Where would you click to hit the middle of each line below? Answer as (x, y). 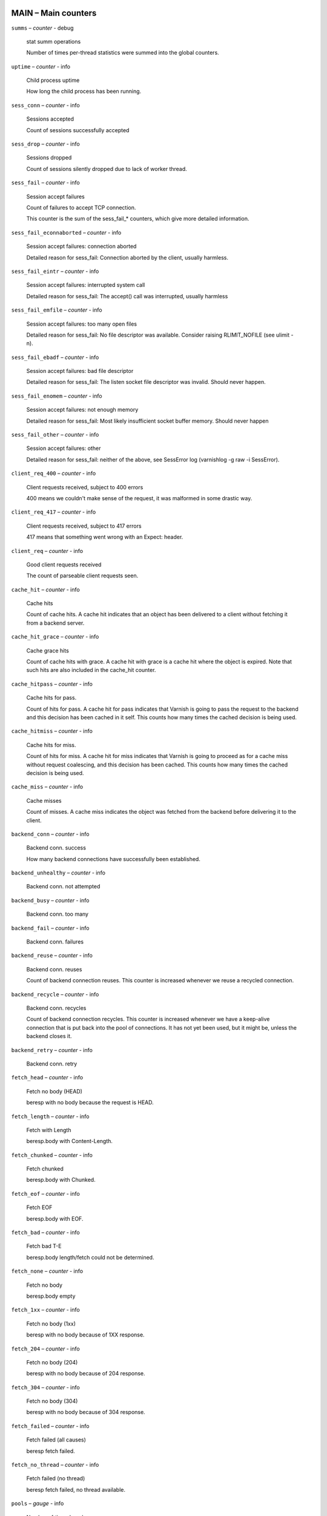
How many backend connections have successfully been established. (114, 859)
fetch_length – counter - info (50, 1116)
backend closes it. (49, 1036)
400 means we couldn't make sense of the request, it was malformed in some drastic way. (139, 498)
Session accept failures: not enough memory (82, 410)
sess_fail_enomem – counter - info (57, 396)
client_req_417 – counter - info (54, 512)
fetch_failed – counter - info (50, 1426)
